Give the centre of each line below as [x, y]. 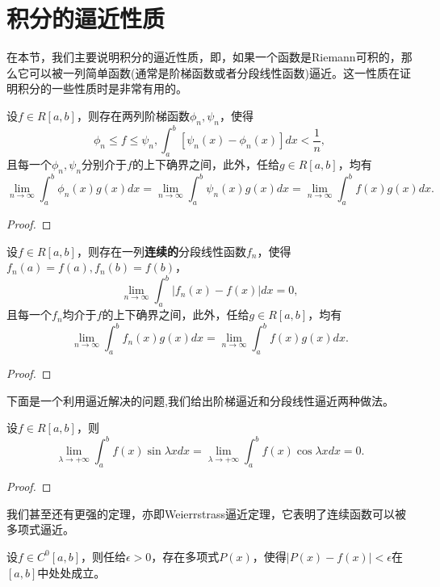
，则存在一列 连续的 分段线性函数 [161, 251]
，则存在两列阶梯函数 [133, 115]
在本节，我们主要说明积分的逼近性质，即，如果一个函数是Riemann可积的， [204, 57]
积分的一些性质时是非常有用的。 [102, 88]
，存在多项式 [185, 556]
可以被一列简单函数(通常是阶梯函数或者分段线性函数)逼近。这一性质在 [214, 72]
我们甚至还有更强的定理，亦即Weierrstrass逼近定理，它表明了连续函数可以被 [207, 513]
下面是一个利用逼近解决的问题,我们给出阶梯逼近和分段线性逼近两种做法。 [200, 400]
